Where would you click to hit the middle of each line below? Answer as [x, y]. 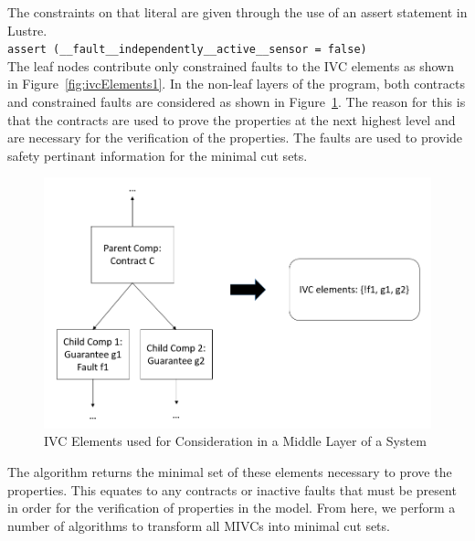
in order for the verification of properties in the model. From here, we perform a [232, 508]
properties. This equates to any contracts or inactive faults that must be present [232, 489]
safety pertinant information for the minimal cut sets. [158, 155]
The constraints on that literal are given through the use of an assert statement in [237, 12]
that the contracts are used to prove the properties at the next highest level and [232, 119]
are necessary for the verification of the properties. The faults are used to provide [235, 138]
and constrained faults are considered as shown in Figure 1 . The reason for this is [237, 102]
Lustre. [27, 30]
